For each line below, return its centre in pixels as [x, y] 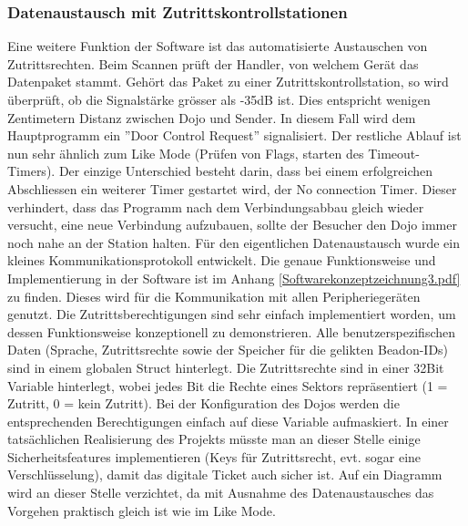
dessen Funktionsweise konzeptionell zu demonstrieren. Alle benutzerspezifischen [231, 331]
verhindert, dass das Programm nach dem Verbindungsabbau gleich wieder [216, 206]
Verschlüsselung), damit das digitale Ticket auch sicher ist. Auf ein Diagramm [225, 474]
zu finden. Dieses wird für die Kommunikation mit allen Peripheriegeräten [214, 296]
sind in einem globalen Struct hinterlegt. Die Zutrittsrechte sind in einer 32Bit [226, 367]
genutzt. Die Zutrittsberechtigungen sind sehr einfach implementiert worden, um [232, 314]
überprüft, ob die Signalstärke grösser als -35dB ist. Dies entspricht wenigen [219, 99]
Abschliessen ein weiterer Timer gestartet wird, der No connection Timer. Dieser [232, 188]
